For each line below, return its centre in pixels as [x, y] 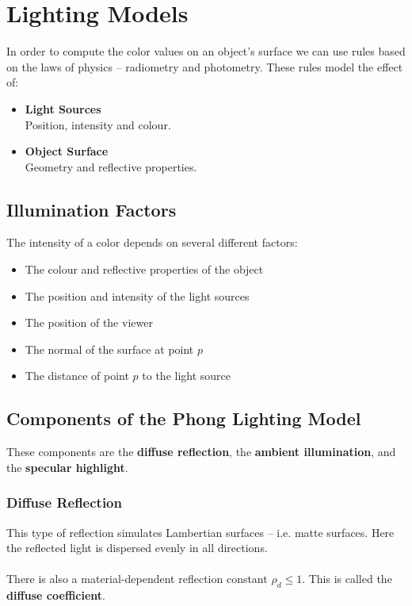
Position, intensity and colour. [98, 124]
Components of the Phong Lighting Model [184, 418]
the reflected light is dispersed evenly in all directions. [137, 548]
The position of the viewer [89, 322]
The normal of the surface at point [109, 349]
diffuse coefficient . [56, 595]
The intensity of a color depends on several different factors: [152, 242]
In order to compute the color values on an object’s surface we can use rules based [206, 51]
